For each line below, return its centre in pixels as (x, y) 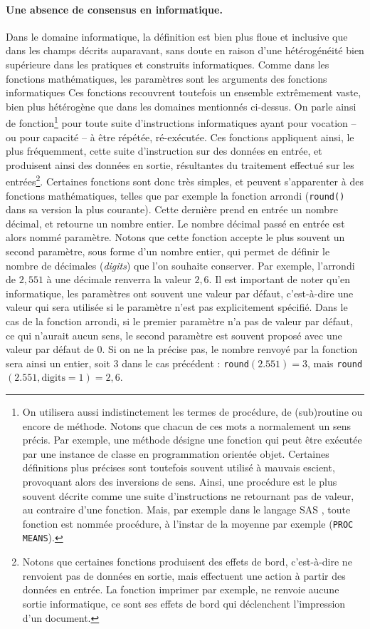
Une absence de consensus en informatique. (114, 9)
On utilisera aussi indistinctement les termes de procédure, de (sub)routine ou (192, 412)
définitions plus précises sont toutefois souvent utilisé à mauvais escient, (179, 467)
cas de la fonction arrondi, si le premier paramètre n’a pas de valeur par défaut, (179, 321)
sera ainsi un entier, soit (58, 363)
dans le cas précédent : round (185, 363)
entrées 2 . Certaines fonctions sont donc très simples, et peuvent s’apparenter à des (185, 180)
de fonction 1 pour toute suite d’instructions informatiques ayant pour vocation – (181, 122)
